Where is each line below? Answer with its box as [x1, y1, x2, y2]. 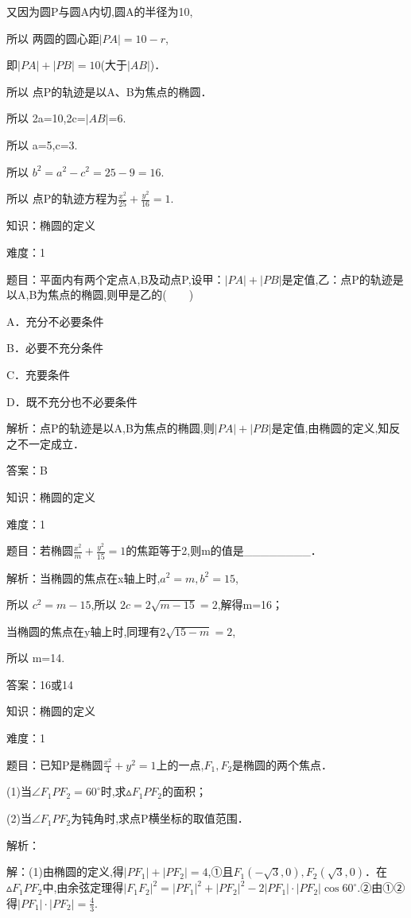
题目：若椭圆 [6, 542, 73, 559]
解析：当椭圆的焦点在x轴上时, [6, 569, 161, 586]
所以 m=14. [6, 649, 65, 666]
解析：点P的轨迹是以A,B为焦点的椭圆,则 [6, 420, 215, 436]
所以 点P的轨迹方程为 [6, 190, 118, 207]
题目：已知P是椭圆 [6, 756, 103, 773]
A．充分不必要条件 [6, 312, 104, 329]
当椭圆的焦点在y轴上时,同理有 [6, 622, 161, 639]
